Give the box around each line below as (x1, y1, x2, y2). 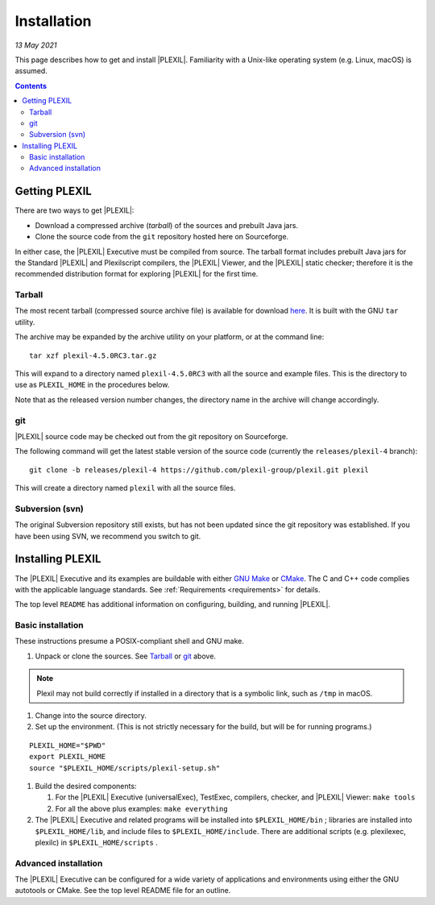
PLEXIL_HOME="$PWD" (29, 741, 106, 749)
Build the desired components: (35, 781, 137, 791)
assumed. (14, 66, 48, 76)
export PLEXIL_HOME (29, 752, 106, 762)
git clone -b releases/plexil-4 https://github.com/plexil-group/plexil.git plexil (29, 465, 370, 475)
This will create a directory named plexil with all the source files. (14, 484, 236, 493)
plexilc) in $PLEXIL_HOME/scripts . (35, 837, 159, 847)
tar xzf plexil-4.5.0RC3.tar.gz (29, 351, 157, 360)
